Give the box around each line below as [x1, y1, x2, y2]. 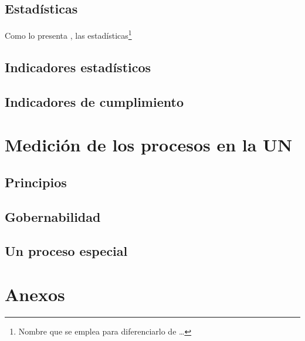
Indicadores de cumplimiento [5, 92, 184, 110]
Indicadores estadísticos [5, 58, 151, 76]
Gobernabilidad [5, 207, 101, 225]
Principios [5, 173, 67, 191]
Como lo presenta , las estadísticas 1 [5, 28, 132, 41]
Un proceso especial [5, 242, 128, 260]
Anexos [5, 282, 65, 306]
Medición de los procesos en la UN [5, 133, 293, 157]
